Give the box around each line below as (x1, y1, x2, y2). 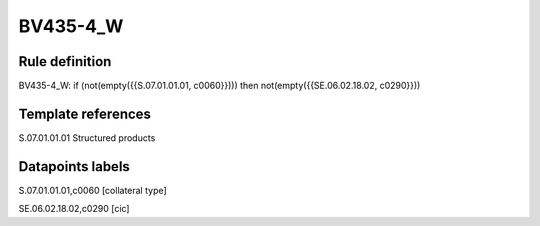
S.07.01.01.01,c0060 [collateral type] (18, 184, 167, 196)
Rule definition (18, 53, 112, 70)
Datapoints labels (18, 158, 130, 175)
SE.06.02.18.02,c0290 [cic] (18, 203, 130, 215)
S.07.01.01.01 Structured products (18, 131, 156, 144)
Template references (18, 105, 152, 122)
